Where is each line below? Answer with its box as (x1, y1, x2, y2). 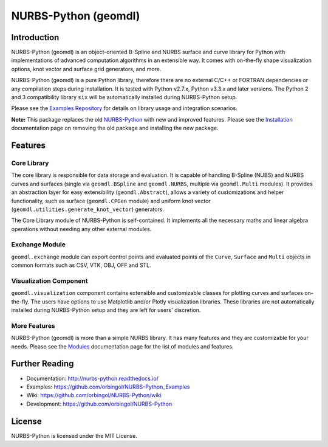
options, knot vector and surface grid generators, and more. (11, 65, 162, 72)
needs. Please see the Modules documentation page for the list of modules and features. (11, 342, 234, 350)
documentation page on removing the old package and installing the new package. (11, 125, 219, 132)
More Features (11, 321, 56, 330)
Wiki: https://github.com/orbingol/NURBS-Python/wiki (26, 392, 162, 399)
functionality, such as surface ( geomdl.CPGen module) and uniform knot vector (11, 197, 211, 204)
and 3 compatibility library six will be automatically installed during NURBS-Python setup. (11, 94, 237, 101)
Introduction (11, 32, 60, 43)
